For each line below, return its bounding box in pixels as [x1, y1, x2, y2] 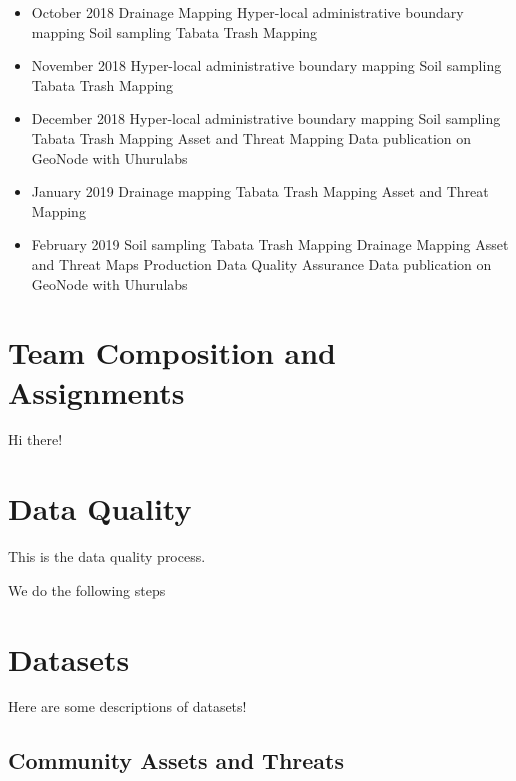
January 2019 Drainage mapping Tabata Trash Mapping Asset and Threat [31, 181, 489, 202]
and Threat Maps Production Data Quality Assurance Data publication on [31, 253, 492, 274]
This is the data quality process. [8, 546, 206, 567]
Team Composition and [8, 332, 336, 373]
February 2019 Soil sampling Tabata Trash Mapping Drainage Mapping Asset [31, 234, 509, 255]
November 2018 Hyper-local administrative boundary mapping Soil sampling [31, 55, 502, 76]
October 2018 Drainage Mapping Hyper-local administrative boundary [31, 2, 464, 22]
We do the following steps [8, 579, 166, 600]
